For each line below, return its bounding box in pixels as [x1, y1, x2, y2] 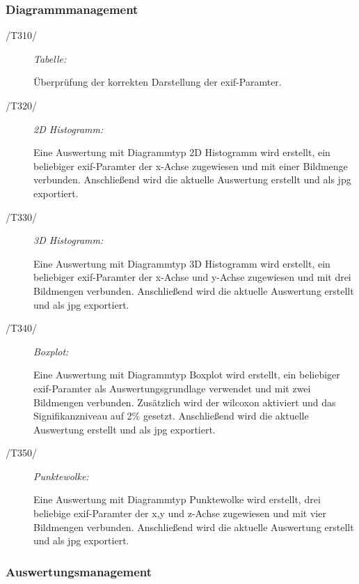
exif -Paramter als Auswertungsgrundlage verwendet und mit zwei [33, 381, 311, 395]
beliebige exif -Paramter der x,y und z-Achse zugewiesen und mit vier [33, 506, 326, 521]
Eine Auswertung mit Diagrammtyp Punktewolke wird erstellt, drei [33, 492, 321, 507]
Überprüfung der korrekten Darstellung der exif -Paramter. [33, 75, 282, 89]
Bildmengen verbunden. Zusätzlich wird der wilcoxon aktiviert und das [33, 394, 336, 409]
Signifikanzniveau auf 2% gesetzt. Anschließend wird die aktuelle [33, 408, 309, 423]
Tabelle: [33, 51, 67, 66]
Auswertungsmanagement [6, 562, 152, 580]
